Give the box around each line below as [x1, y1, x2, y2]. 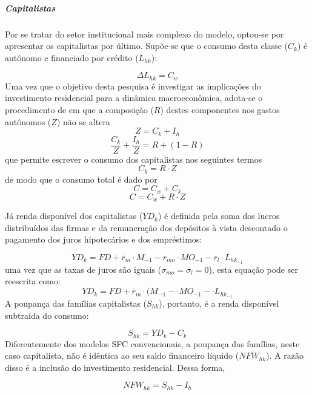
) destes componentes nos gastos [160, 103, 280, 116]
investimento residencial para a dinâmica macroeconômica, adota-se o [5, 91, 263, 104]
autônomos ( [5, 115, 51, 128]
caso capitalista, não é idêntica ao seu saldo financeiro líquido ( [5, 349, 239, 362]
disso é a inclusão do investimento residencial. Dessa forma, [5, 361, 225, 373]
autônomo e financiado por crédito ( [5, 51, 139, 64]
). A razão [266, 349, 304, 362]
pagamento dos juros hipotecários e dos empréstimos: [5, 233, 202, 246]
